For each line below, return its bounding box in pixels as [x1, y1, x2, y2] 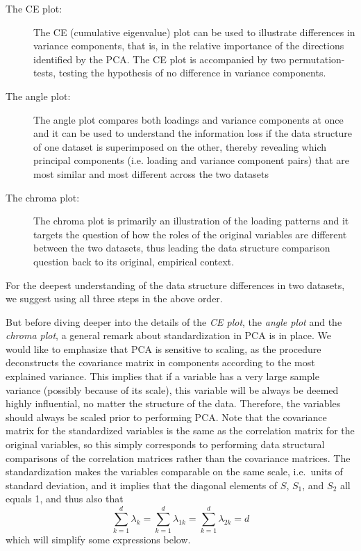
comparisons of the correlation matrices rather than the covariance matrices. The [6, 450, 351, 465]
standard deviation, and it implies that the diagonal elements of [6, 477, 278, 492]
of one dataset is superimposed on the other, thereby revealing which [33, 139, 327, 154]
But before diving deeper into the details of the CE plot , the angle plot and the [6, 314, 342, 329]
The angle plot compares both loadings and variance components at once [33, 112, 344, 126]
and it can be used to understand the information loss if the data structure [33, 126, 353, 140]
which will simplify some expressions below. [6, 532, 191, 547]
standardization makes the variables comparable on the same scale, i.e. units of [6, 464, 343, 479]
